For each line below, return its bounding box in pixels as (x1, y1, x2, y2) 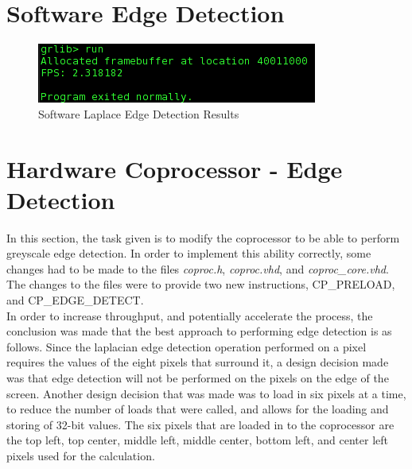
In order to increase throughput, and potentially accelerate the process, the (6, 307, 373, 324)
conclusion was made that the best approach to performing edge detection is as (6, 323, 392, 339)
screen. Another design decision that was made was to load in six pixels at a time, (6, 385, 406, 401)
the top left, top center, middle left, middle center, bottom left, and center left (6, 432, 389, 448)
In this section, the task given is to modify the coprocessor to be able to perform (6, 229, 400, 246)
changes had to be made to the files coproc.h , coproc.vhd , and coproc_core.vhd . (6, 260, 389, 277)
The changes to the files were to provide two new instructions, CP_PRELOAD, (6, 276, 395, 293)
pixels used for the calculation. (6, 447, 155, 463)
